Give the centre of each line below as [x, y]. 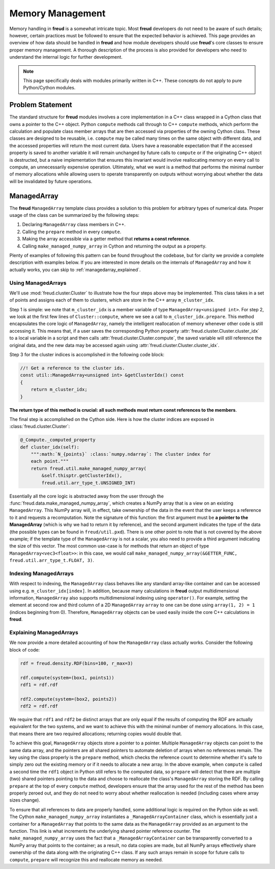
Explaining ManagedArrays [44, 632]
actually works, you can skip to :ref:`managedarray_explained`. [75, 269]
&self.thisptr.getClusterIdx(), [82, 476]
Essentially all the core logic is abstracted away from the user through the [87, 496]
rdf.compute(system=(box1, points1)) [67, 678]
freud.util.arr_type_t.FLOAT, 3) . [52, 560]
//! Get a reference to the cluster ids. [73, 368]
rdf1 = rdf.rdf [39, 685]
